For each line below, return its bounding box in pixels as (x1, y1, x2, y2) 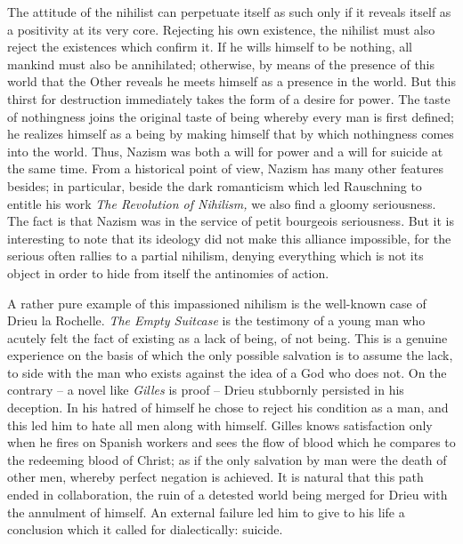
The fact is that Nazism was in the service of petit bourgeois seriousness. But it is (7, 212, 454, 230)
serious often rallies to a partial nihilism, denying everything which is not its (7, 246, 424, 265)
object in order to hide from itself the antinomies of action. (7, 263, 329, 282)
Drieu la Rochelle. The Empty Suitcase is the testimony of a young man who (7, 311, 426, 330)
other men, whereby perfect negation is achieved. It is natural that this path (7, 468, 424, 486)
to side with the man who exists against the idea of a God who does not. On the (7, 363, 447, 381)
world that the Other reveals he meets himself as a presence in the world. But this (7, 72, 457, 91)
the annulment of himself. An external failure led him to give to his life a (7, 502, 405, 521)
